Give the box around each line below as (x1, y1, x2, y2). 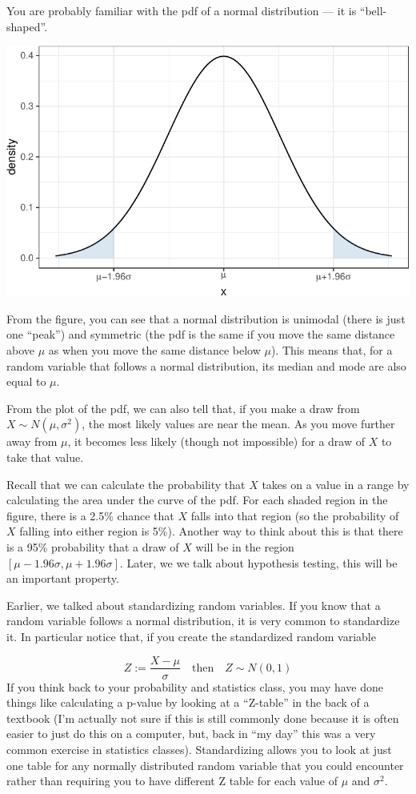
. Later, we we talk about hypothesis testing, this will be (119, 554, 398, 571)
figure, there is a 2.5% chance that (6, 507, 174, 523)
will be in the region (195, 538, 294, 555)
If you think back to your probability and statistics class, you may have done (6, 678, 384, 695)
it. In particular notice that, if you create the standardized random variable (6, 628, 376, 644)
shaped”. (6, 18, 48, 34)
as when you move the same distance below (48, 342, 261, 358)
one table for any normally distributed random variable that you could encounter (6, 756, 404, 773)
